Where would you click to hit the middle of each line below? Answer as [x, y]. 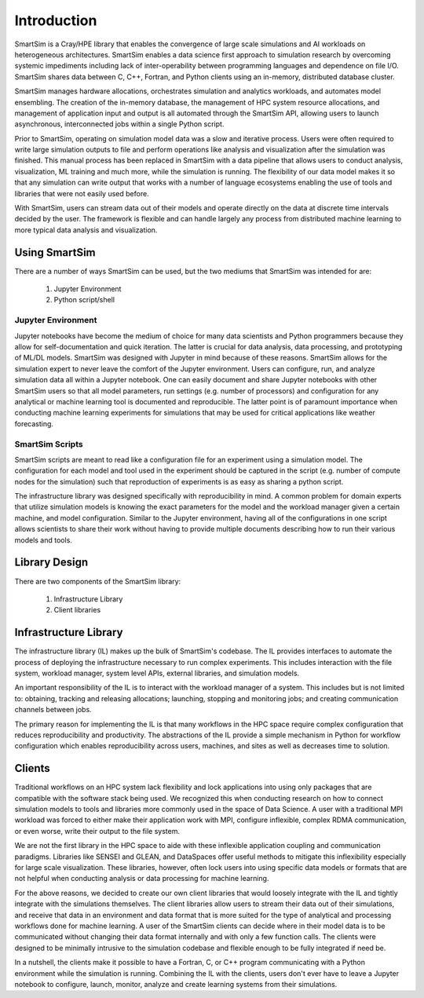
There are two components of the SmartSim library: [98, 581]
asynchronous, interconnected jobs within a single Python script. [119, 124]
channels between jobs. [53, 710]
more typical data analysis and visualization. [86, 230]
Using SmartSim [55, 252]
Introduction [56, 20]
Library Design [51, 563]
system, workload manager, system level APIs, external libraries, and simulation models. [157, 673]
